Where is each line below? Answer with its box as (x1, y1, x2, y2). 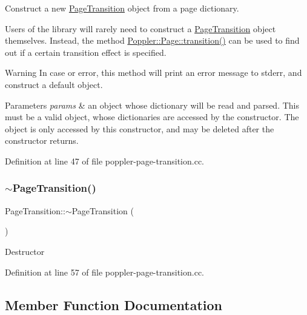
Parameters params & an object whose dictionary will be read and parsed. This (5, 98, 300, 111)
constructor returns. (5, 134, 79, 147)
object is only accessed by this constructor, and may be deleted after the (5, 122, 274, 135)
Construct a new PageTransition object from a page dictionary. (5, 2, 239, 14)
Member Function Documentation (5, 295, 223, 314)
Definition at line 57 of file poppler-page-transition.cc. (5, 265, 204, 278)
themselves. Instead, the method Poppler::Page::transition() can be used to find (5, 34, 300, 47)
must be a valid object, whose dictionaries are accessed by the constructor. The (5, 110, 299, 123)
